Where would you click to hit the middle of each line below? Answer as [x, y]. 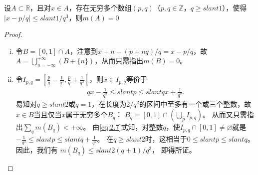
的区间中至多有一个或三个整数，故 [195, 103]
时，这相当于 [166, 139]
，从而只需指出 [119, 61]
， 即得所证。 [174, 150]
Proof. [13, 34]
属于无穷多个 [87, 114]
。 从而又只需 [225, 114]
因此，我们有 [37, 150]
